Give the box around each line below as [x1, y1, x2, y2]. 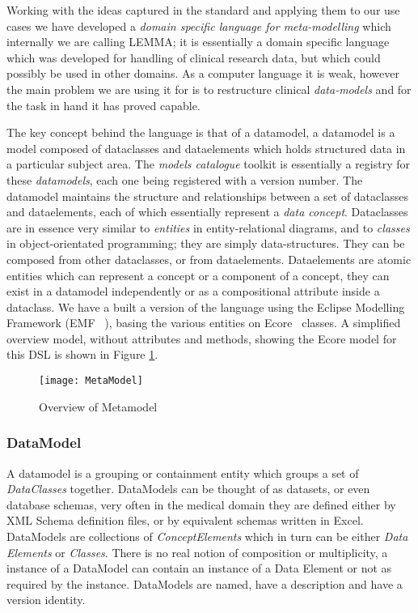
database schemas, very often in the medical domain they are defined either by [6, 496, 396, 513]
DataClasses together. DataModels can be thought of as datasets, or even [6, 480, 370, 497]
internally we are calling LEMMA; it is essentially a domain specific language [6, 33, 390, 50]
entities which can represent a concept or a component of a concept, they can [6, 266, 390, 283]
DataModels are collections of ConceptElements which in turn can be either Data [6, 527, 408, 544]
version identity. [6, 591, 86, 608]
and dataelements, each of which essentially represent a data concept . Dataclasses [6, 203, 408, 220]
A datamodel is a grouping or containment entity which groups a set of [6, 464, 359, 481]
